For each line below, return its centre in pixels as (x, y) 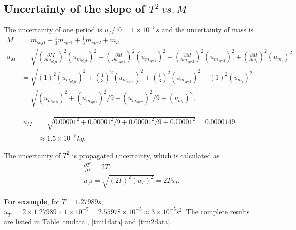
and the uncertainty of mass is (207, 29)
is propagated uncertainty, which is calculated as (146, 155)
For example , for (32, 201)
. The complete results (216, 211)
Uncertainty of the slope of (75, 9)
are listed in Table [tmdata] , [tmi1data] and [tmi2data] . (88, 221)
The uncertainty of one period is (53, 29)
